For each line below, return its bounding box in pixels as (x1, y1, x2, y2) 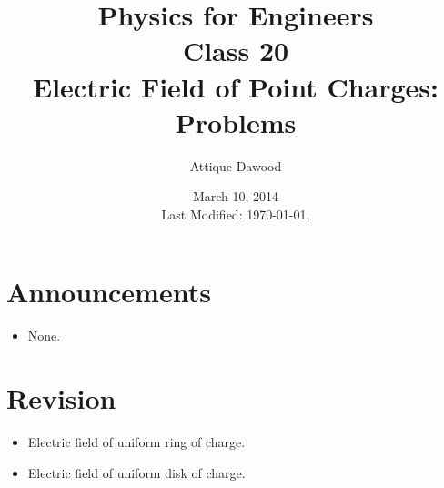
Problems (175, 103, 297, 140)
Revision (6, 380, 116, 417)
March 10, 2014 (192, 187, 279, 206)
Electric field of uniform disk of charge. (27, 463, 246, 482)
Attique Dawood (189, 156, 282, 175)
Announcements (6, 273, 211, 310)
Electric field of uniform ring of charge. (27, 432, 246, 452)
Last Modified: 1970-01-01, (161, 204, 310, 223)
